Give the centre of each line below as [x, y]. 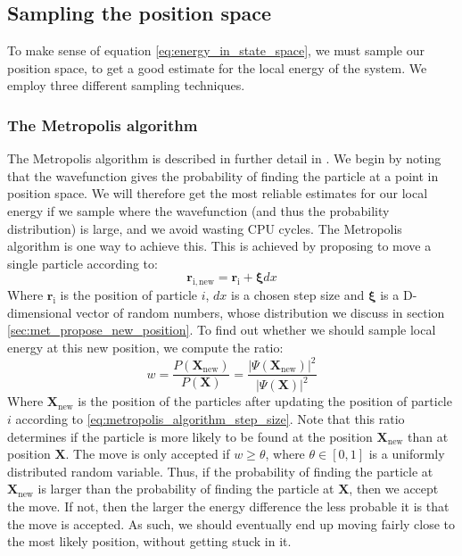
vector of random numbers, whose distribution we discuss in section [260, 312]
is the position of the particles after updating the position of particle [265, 401]
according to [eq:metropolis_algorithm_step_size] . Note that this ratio [210, 419]
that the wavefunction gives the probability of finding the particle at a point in [223, 175]
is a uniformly [407, 454]
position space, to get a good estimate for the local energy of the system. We [217, 67]
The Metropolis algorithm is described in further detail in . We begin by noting [224, 158]
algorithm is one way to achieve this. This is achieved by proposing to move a [219, 246]
